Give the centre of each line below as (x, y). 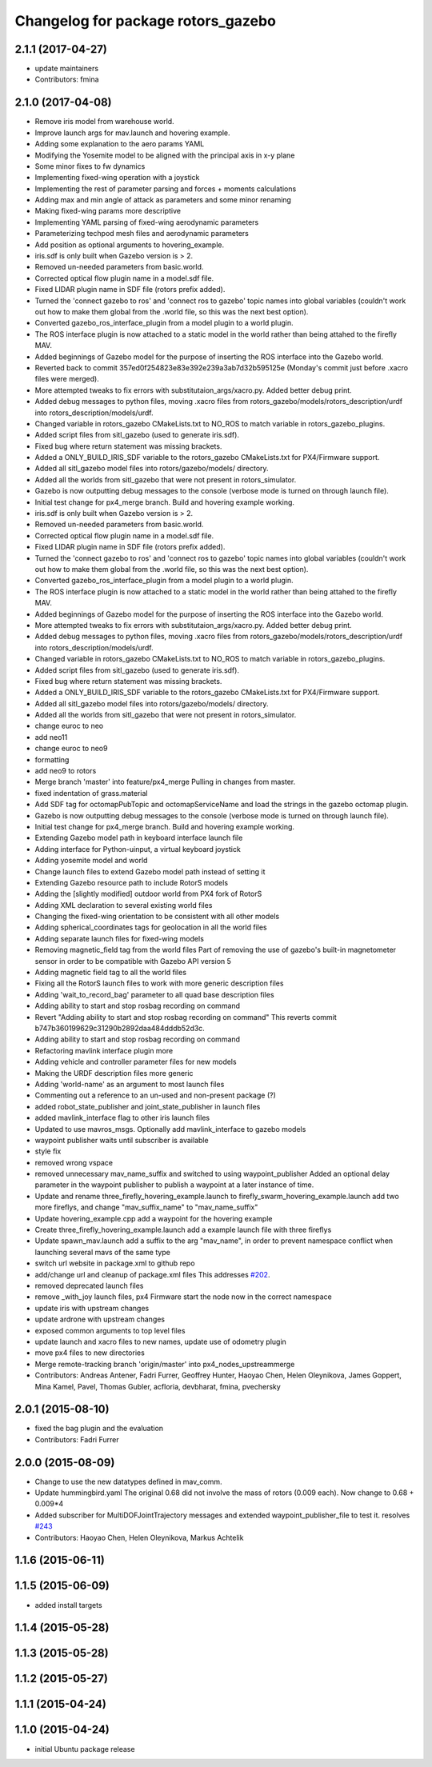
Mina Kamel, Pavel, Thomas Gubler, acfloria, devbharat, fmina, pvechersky (158, 1386)
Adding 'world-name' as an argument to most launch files (130, 1084)
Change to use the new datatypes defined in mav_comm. (128, 1481)
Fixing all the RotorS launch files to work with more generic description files (159, 983)
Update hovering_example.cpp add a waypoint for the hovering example (154, 1218)
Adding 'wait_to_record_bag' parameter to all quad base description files (155, 994)
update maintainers (67, 69)
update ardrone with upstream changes (100, 1319)
